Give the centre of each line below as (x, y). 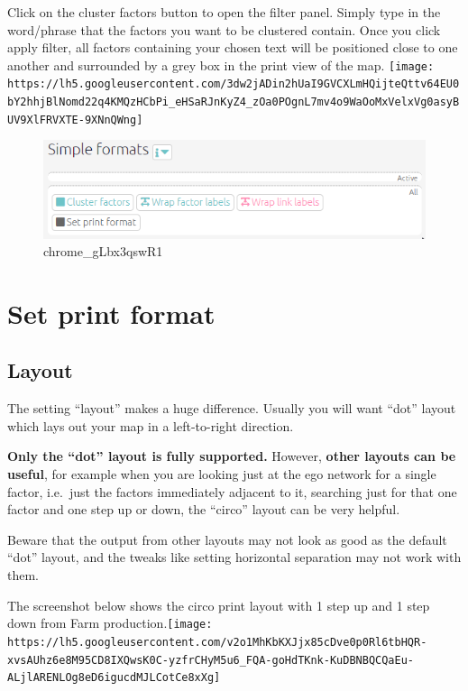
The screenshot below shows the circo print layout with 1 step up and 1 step (219, 605)
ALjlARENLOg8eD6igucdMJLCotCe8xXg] (114, 678)
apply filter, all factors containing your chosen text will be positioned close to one (233, 47)
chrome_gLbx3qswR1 (103, 251)
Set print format (111, 313)
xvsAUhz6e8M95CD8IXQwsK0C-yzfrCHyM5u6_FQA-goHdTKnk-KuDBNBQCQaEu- (211, 660)
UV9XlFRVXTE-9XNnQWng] (75, 120)
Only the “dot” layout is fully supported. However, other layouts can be (232, 456)
